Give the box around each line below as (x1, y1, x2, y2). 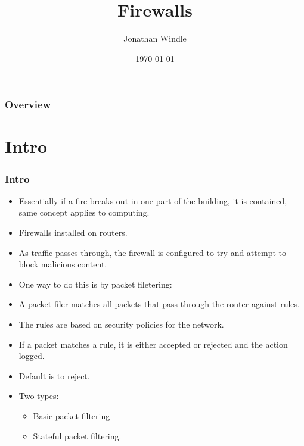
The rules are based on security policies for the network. (18, 317, 224, 330)
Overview (5, 97, 51, 112)
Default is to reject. (18, 369, 90, 382)
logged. (18, 350, 45, 362)
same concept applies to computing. (18, 206, 150, 219)
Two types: (18, 389, 59, 402)
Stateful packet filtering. (33, 429, 122, 442)
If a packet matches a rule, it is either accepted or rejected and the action (18, 338, 288, 350)
